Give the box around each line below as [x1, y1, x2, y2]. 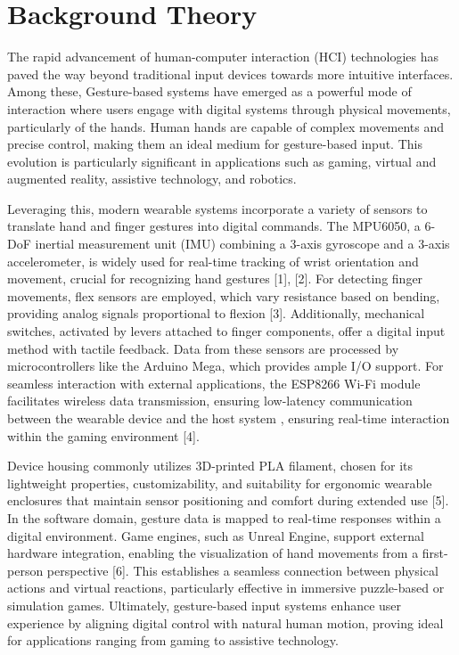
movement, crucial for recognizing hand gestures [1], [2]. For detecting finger [7, 269, 423, 288]
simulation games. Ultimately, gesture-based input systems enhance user [7, 595, 402, 614]
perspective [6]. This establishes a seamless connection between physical [46, 561, 439, 579]
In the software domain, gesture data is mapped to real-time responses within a [7, 508, 441, 527]
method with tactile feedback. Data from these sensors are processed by [7, 339, 399, 357]
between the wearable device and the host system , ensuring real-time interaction [7, 409, 450, 427]
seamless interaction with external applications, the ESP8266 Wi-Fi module [7, 373, 421, 392]
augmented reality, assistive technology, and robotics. [7, 169, 297, 188]
